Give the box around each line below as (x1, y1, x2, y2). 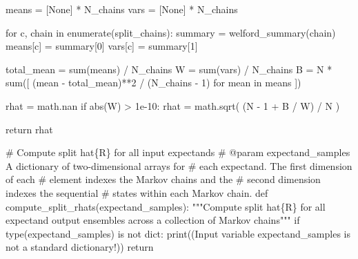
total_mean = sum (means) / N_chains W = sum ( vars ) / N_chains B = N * (6, 61, 332, 76)
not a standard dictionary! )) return (6, 240, 154, 254)
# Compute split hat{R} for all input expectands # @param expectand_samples (6, 145, 350, 160)
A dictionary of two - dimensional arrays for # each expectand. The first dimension (6, 158, 352, 173)
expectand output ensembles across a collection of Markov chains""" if (6, 213, 300, 227)
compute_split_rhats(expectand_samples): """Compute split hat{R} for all (6, 199, 326, 213)
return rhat (6, 122, 53, 136)
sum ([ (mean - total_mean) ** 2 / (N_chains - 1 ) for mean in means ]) (6, 75, 301, 90)
